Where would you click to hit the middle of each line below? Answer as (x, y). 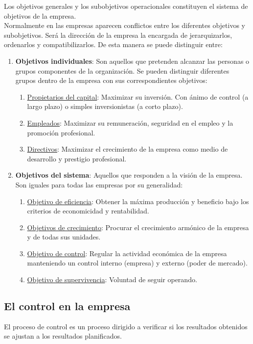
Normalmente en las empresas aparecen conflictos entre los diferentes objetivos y (125, 25)
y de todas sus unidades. (64, 237)
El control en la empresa (67, 306)
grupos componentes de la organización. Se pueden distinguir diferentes (122, 70)
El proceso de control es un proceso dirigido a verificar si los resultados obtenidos (126, 326)
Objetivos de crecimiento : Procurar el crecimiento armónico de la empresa (138, 227)
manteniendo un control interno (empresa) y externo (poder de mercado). (137, 263)
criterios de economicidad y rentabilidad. (88, 211)
